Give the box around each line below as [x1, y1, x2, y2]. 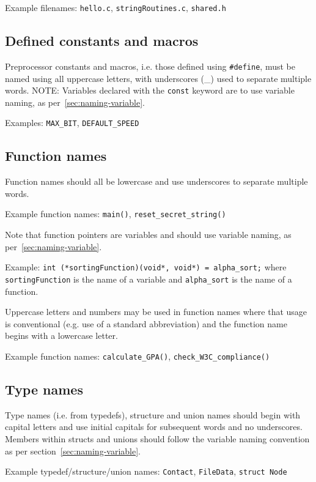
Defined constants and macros [5, 31, 199, 50]
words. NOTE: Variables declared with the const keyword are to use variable [5, 84, 295, 97]
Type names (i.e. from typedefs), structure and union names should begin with [5, 408, 301, 421]
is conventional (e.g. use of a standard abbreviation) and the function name [5, 317, 287, 330]
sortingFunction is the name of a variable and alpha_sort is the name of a [5, 272, 292, 285]
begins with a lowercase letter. [5, 329, 118, 342]
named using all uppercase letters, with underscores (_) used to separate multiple [5, 72, 312, 84]
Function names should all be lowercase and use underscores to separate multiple [5, 175, 308, 188]
